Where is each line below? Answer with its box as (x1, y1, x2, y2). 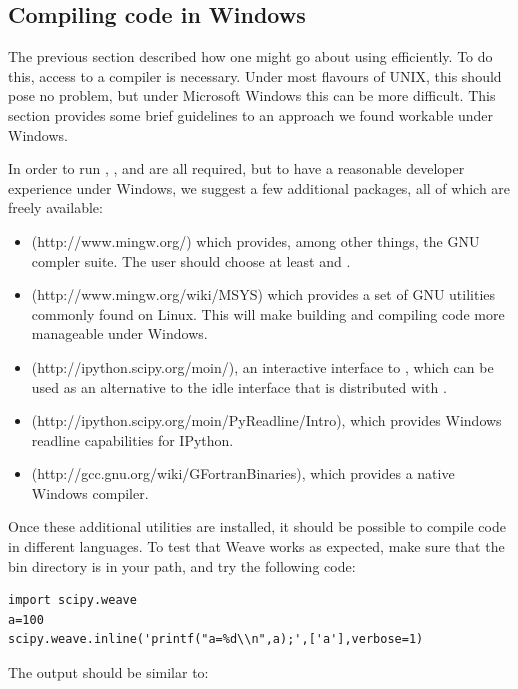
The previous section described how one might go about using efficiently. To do (8, 46, 493, 67)
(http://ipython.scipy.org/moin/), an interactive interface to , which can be (31, 356, 494, 377)
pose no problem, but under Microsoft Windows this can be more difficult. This (8, 85, 496, 106)
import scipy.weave (8, 593, 137, 608)
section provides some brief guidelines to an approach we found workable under (8, 104, 494, 125)
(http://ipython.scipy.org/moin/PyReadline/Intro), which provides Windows (31, 410, 502, 431)
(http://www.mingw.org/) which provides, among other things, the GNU (31, 230, 480, 251)
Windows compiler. (31, 482, 149, 503)
